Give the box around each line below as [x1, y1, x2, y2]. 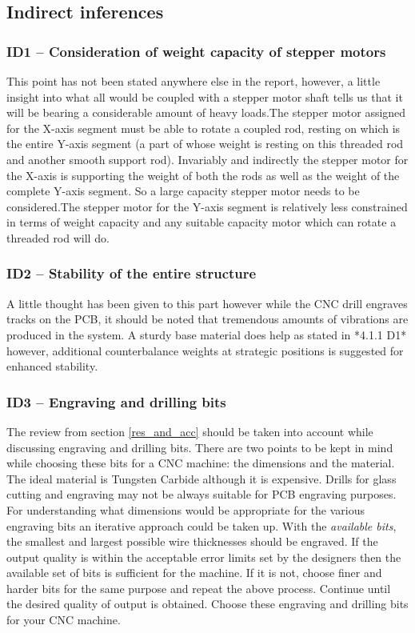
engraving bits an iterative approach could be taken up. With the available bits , [6, 517, 397, 534]
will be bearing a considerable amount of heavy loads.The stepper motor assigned [6, 104, 406, 121]
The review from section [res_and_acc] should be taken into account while [6, 423, 373, 439]
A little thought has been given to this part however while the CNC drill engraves [6, 294, 408, 311]
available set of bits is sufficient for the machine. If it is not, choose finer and [6, 564, 382, 581]
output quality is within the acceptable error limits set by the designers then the [6, 548, 401, 565]
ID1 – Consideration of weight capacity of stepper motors [6, 41, 386, 61]
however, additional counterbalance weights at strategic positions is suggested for [6, 342, 404, 359]
